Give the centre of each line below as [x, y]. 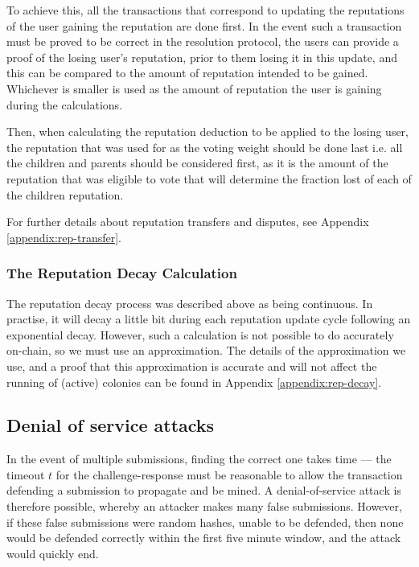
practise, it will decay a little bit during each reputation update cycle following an [209, 319]
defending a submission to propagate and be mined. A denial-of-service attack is [204, 490]
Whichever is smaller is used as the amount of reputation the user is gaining [194, 88]
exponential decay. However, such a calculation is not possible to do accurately [200, 334]
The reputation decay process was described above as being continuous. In [190, 303]
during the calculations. [65, 104]
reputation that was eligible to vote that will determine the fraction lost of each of [209, 178]
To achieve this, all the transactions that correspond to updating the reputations [205, 10]
